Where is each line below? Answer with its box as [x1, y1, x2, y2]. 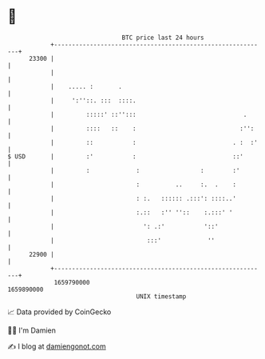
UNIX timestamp [136, 292, 187, 301]
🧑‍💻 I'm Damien [7, 325, 57, 335]
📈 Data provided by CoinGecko [7, 307, 112, 317]
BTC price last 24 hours [121, 34, 204, 42]
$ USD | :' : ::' [7, 152, 244, 161]
